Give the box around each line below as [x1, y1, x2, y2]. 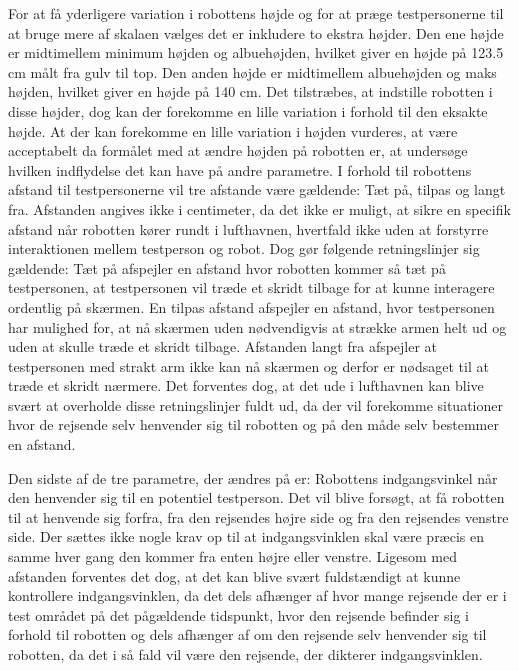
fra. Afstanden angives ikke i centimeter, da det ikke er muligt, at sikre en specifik [8, 198, 511, 219]
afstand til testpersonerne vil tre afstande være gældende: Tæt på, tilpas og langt [8, 179, 506, 200]
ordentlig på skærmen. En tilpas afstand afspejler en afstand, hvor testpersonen [8, 296, 495, 317]
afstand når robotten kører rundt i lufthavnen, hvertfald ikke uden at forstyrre [8, 218, 489, 239]
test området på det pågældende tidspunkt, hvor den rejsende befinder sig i [8, 604, 469, 625]
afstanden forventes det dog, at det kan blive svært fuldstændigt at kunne [8, 565, 461, 586]
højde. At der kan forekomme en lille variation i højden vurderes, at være [8, 120, 458, 141]
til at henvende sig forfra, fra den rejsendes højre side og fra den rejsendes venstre [8, 506, 509, 527]
